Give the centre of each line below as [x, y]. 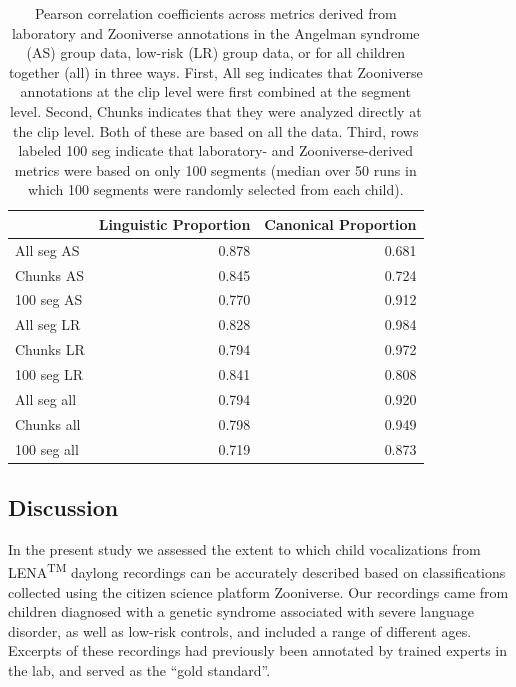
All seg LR [48, 324]
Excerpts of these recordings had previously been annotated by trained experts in [258, 650]
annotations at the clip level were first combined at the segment [215, 91]
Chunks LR [50, 349]
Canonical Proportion [340, 223]
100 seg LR [49, 374]
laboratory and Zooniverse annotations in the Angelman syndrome [215, 32]
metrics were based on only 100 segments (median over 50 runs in [215, 169]
